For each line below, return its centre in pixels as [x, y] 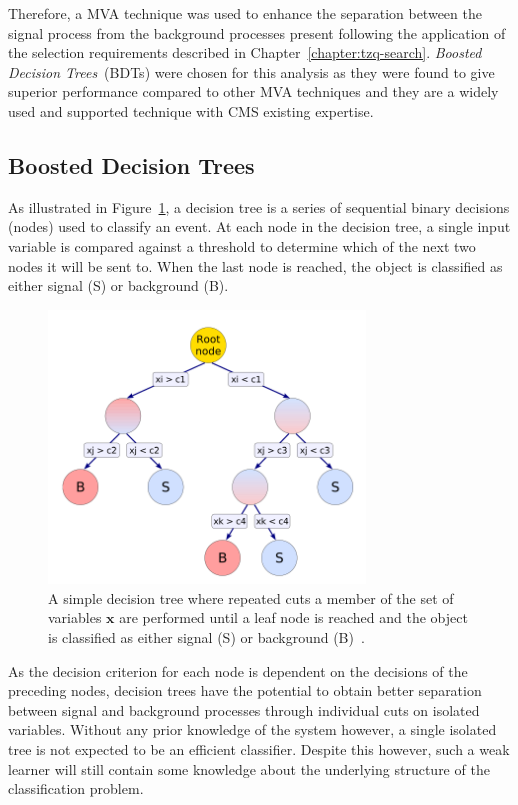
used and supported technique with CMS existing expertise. [191, 110]
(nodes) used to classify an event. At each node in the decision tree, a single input [259, 226]
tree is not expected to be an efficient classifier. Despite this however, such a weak [259, 749]
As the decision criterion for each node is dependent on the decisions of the [238, 670]
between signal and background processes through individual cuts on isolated [244, 709]
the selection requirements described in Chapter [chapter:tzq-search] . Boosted [245, 52]
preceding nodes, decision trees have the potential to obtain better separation [245, 690]
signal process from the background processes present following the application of [257, 32]
